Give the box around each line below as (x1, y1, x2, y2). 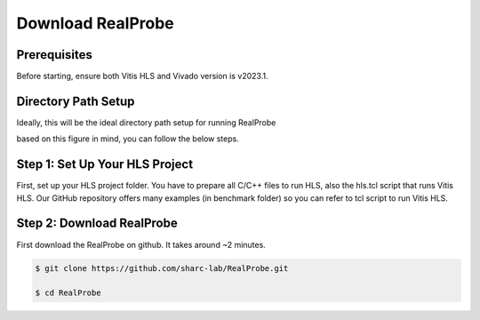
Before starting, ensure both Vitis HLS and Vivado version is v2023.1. (16, 71, 268, 82)
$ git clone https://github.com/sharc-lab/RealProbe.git (35, 263, 289, 273)
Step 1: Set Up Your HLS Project (16, 156, 194, 172)
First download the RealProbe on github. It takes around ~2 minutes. (16, 239, 266, 250)
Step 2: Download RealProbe (16, 216, 178, 231)
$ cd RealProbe (35, 288, 101, 298)
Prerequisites (16, 47, 92, 62)
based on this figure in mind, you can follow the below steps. (16, 133, 239, 144)
